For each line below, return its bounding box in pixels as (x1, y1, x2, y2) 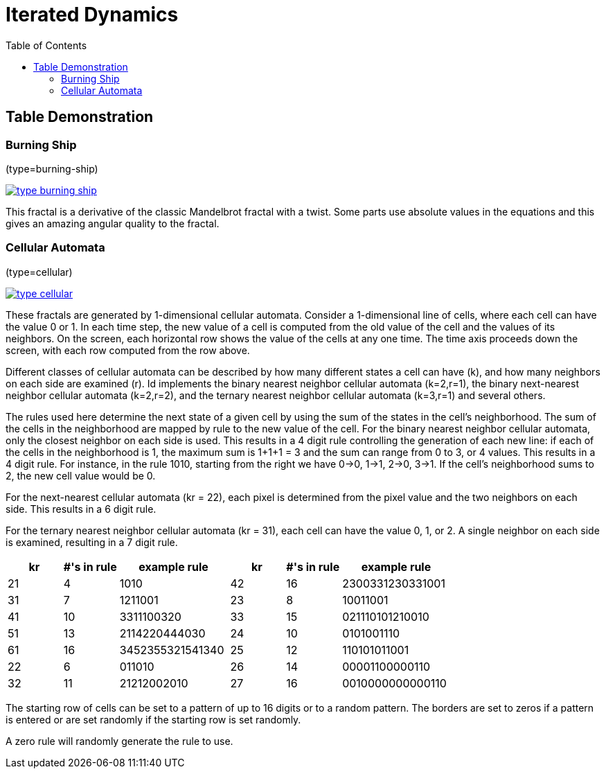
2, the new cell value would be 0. (6, 469, 156, 482)
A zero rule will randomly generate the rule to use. (6, 735, 233, 747)
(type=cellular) (6, 265, 73, 278)
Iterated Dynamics (6, 3, 179, 26)
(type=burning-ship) (6, 162, 98, 175)
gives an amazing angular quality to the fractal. (6, 217, 220, 229)
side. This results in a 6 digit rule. (6, 502, 157, 515)
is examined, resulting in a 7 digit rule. (6, 536, 178, 548)
